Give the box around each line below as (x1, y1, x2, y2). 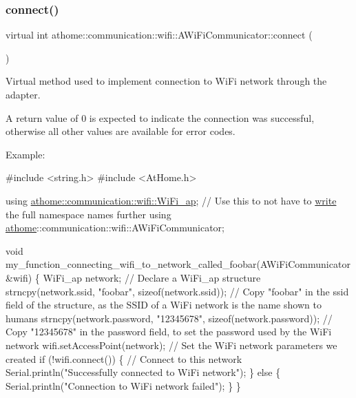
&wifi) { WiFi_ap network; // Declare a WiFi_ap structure (6, 270, 261, 284)
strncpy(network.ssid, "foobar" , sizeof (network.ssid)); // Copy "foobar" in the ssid (6, 284, 349, 298)
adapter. (6, 87, 41, 101)
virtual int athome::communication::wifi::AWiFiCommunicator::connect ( (6, 28, 313, 42)
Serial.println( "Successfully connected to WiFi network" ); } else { (6, 365, 281, 379)
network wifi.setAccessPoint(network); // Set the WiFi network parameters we (6, 337, 337, 352)
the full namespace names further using (6, 207, 171, 221)
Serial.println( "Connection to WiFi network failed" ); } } (6, 378, 241, 392)
